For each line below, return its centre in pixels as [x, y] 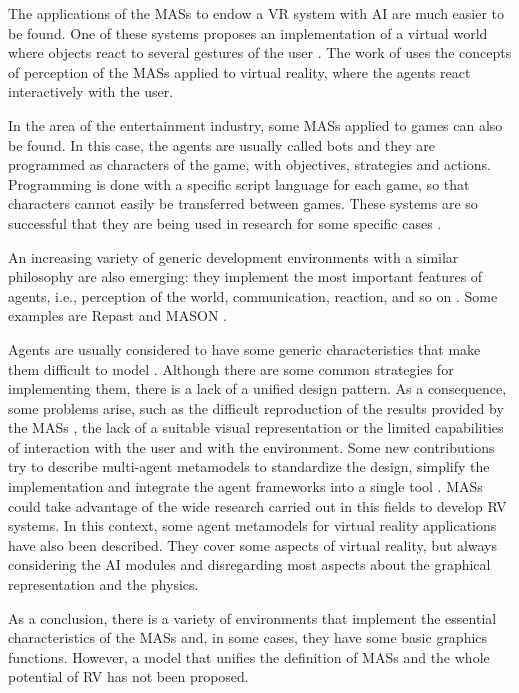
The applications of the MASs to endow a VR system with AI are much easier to [256, 13]
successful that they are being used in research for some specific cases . [225, 222]
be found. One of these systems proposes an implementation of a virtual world [248, 32]
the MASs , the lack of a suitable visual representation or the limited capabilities [256, 427]
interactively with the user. [91, 91]
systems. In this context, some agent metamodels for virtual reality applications [252, 525]
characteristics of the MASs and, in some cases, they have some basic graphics [248, 637]
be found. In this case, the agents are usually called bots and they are [222, 144]
